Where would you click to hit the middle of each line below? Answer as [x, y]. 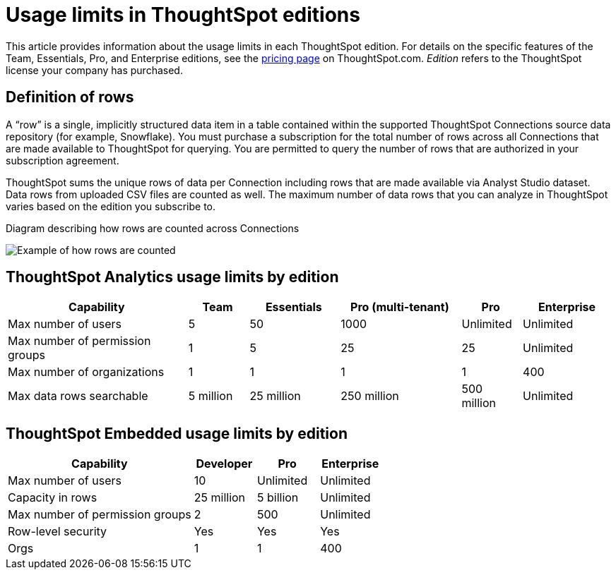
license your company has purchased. [94, 70]
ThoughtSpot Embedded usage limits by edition [177, 433]
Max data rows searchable [78, 396]
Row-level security [58, 532]
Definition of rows [70, 97]
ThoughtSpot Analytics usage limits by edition [172, 277]
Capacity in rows [53, 498]
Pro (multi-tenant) [400, 307]
